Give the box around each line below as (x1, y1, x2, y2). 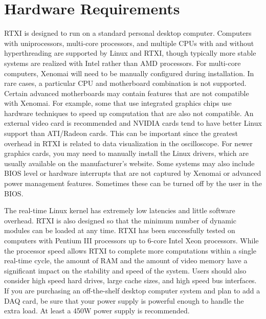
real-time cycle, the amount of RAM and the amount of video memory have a (4, 255, 248, 266)
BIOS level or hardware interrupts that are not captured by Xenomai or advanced (4, 168, 261, 178)
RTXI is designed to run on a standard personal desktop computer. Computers (4, 28, 252, 38)
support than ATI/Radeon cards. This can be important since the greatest (4, 128, 238, 139)
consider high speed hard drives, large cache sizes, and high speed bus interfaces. (4, 275, 257, 286)
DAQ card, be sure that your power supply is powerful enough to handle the (4, 295, 244, 306)
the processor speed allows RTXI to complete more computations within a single (4, 245, 257, 256)
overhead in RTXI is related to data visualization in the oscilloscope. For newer (4, 138, 253, 148)
